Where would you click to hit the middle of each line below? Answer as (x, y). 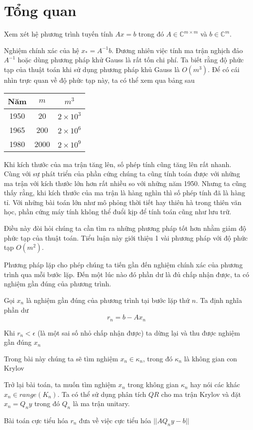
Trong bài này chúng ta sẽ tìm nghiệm (61, 358)
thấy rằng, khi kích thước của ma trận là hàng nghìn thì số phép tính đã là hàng (125, 193)
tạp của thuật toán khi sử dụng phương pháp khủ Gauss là (92, 69)
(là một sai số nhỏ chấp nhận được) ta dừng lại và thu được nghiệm (139, 332)
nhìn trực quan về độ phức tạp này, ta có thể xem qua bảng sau (99, 80)
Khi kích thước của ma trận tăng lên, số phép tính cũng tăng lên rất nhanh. (118, 164)
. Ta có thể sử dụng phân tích (102, 394)
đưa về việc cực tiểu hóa (115, 421)
